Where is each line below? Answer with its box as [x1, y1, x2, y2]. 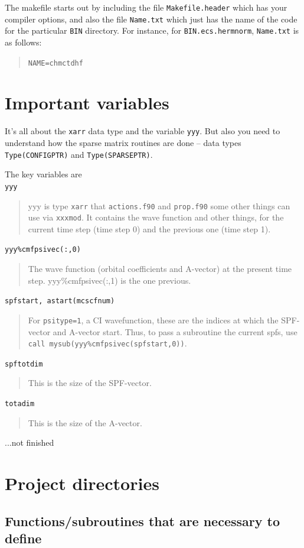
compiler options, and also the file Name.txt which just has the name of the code [5, 12, 298, 25]
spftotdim [5, 359, 43, 368]
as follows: [5, 35, 42, 48]
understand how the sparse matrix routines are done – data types [5, 137, 241, 148]
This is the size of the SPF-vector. [28, 377, 152, 389]
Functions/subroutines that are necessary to [5, 511, 280, 530]
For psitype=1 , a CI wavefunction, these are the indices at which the [28, 313, 279, 326]
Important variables [5, 90, 169, 115]
